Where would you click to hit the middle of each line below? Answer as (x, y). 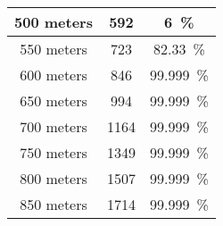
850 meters (54, 204)
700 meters (54, 126)
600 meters (54, 75)
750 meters (54, 152)
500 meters (54, 22)
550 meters (54, 49)
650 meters (54, 100)
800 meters (54, 178)
